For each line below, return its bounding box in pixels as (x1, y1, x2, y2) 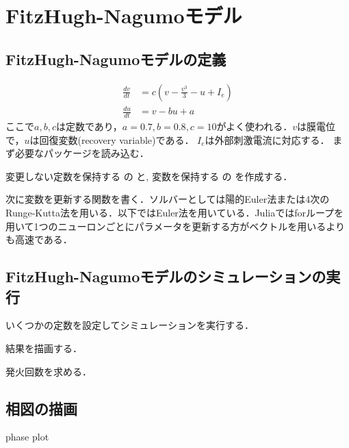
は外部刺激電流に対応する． (205, 132, 330, 147)
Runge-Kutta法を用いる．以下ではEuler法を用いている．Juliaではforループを (5, 205, 344, 219)
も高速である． (5, 232, 73, 247)
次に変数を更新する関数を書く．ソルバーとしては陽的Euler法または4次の (5, 192, 330, 206)
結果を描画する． (5, 340, 82, 355)
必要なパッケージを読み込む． (14, 146, 149, 160)
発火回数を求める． (5, 364, 92, 378)
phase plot (5, 430, 49, 444)
